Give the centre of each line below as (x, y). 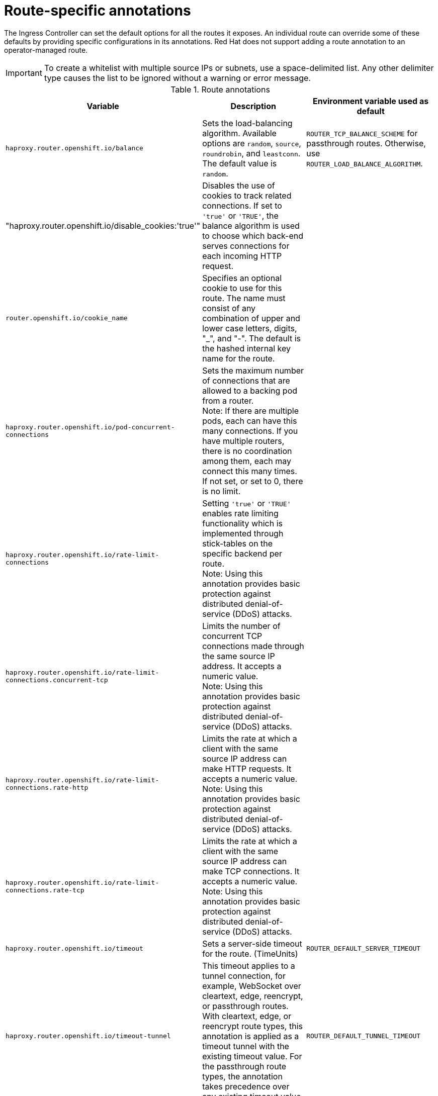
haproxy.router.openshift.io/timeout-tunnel (88, 1036)
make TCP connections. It (251, 871)
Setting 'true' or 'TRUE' (247, 503)
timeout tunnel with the (246, 1046)
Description (253, 106)
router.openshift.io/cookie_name (67, 318)
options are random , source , (252, 143)
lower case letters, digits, (250, 328)
